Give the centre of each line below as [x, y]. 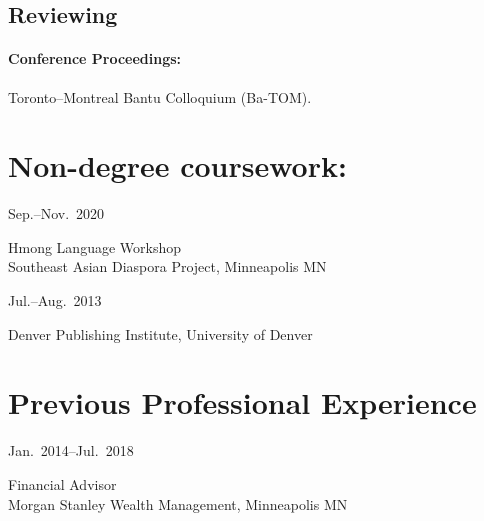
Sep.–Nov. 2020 [56, 213]
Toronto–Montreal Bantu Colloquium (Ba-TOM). [160, 96]
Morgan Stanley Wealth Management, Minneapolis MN [178, 503]
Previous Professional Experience [242, 402]
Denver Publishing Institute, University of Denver [160, 333]
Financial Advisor [62, 483]
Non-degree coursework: [177, 165]
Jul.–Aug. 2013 [55, 300]
